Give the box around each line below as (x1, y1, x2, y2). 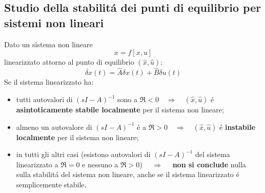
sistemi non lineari (4, 14, 104, 30)
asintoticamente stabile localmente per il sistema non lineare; (16, 104, 224, 114)
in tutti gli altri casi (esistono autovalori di (16, 149, 151, 160)
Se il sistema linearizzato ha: (4, 76, 94, 87)
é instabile (219, 121, 256, 132)
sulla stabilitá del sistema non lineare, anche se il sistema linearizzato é (16, 169, 239, 180)
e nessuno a (82, 159, 118, 169)
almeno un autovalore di (16, 121, 92, 132)
